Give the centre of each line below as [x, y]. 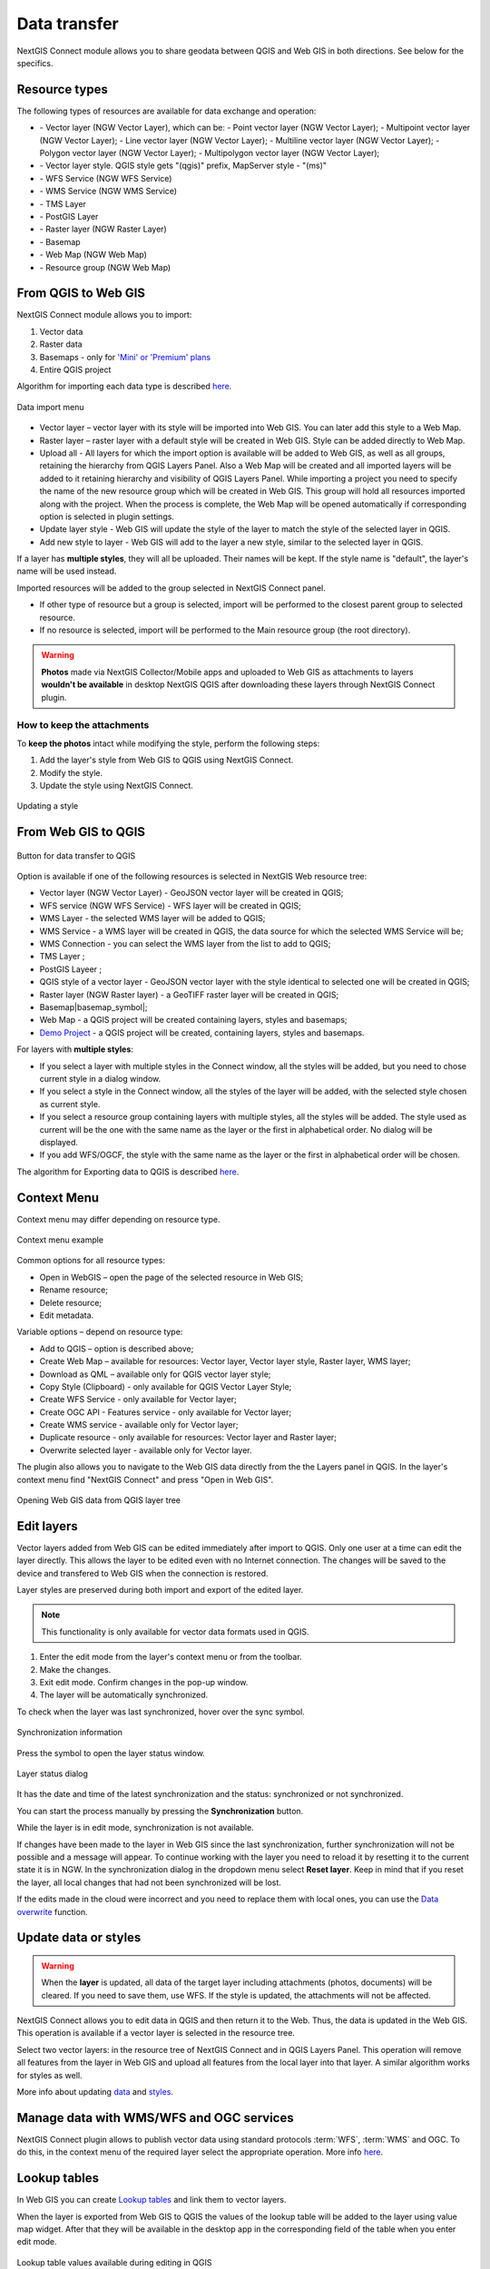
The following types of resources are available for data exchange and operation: [167, 111]
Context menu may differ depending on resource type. [118, 1219]
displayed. [59, 1142]
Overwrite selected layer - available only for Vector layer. [146, 1450]
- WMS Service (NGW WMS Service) [108, 192]
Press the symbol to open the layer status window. [111, 1753]
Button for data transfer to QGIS [76, 855]
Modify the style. [71, 772]
